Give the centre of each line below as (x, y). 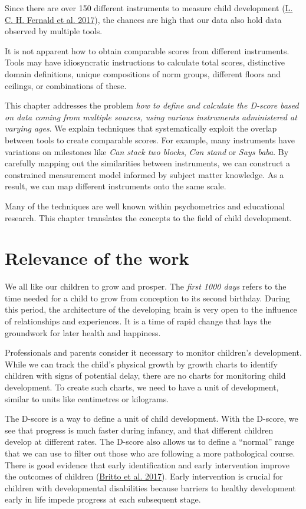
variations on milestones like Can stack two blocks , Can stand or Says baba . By (147, 151)
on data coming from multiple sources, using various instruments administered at (151, 116)
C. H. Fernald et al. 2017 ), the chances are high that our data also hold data (143, 19)
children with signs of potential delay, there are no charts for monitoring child (145, 375)
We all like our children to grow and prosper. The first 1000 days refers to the (146, 286)
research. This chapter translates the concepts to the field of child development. (149, 217)
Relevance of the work (97, 258)
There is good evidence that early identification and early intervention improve (147, 464)
